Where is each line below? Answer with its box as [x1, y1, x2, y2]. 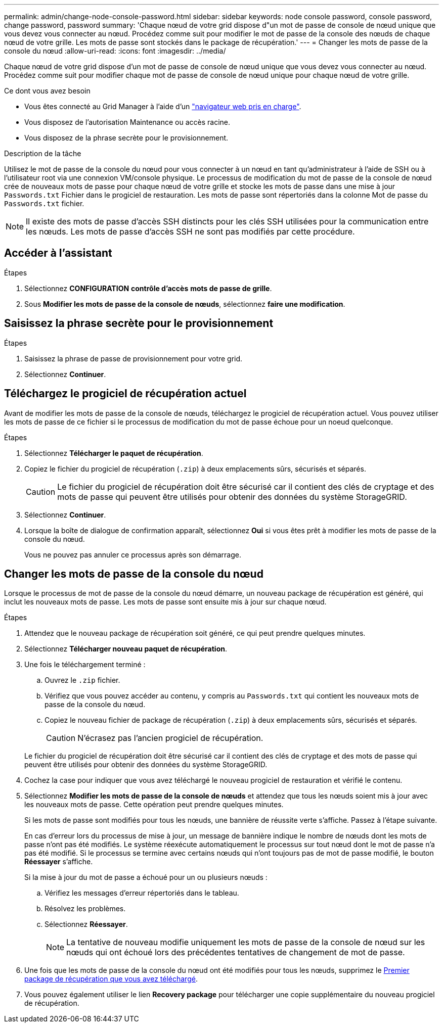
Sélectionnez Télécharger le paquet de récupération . [24, 448, 203, 457]
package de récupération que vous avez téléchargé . [24, 974, 198, 984]
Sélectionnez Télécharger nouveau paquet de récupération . [24, 644, 228, 653]
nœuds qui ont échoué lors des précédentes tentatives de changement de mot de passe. [66, 947, 405, 958]
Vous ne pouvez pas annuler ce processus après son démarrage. [24, 550, 241, 559]
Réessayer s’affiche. [24, 857, 93, 866]
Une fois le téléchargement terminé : [24, 660, 146, 669]
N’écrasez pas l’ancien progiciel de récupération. [77, 733, 263, 743]
